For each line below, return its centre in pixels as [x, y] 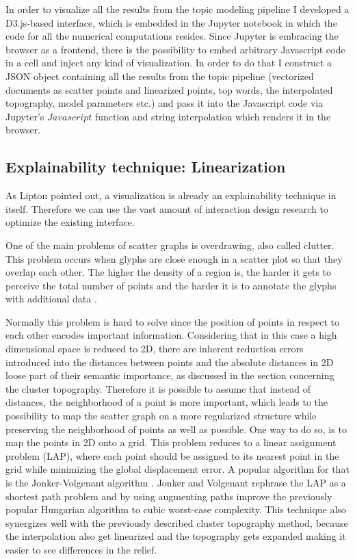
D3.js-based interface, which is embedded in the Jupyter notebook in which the [171, 22]
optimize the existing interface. [70, 222]
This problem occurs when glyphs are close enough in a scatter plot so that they [174, 258]
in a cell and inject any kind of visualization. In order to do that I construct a [169, 63]
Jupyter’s [25, 116]
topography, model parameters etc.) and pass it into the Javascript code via [165, 103]
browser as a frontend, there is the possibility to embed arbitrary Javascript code [175, 49]
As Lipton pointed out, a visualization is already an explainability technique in [171, 195]
